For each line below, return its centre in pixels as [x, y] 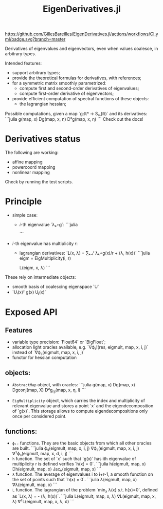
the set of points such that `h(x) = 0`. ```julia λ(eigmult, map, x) [74, 480]
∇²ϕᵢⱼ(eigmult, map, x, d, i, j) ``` [42, 454]
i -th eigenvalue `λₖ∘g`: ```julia [48, 225]
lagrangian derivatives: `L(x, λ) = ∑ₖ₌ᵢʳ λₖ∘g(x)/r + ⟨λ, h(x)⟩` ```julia [85, 253]
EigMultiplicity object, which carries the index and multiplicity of [78, 400]
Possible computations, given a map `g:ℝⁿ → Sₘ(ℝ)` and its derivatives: [76, 114]
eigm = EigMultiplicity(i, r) [45, 258]
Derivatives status [43, 139]
